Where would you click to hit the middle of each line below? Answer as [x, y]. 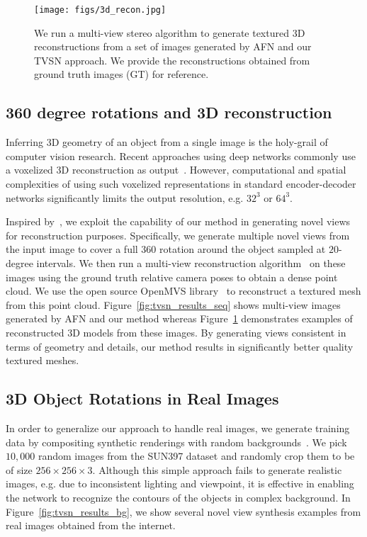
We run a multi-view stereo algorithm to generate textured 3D [170, 32]
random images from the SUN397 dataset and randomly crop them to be [196, 456]
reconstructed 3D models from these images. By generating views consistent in [176, 332]
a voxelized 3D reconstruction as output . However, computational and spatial [176, 170]
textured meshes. [43, 360]
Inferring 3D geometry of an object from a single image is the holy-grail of [167, 142]
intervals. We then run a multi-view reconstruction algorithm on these [191, 262]
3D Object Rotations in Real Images [142, 398]
